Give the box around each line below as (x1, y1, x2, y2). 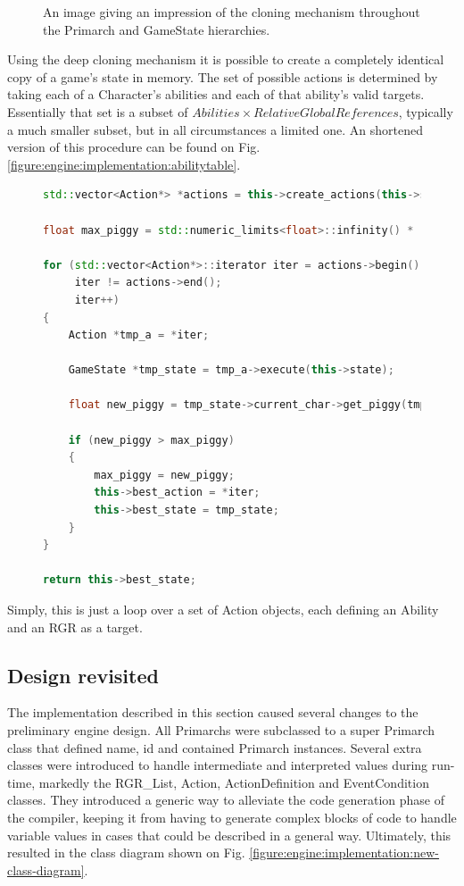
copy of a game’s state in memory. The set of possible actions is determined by (7, 67, 438, 86)
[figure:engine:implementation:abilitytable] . (7, 155, 241, 173)
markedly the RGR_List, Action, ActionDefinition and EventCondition (38, 773, 429, 791)
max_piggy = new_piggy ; (94, 468, 235, 481)
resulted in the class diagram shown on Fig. (7, 843, 245, 862)
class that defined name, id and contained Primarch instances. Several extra (7, 738, 422, 756)
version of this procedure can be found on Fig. (7, 138, 261, 156)
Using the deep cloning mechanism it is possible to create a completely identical (7, 50, 444, 69)
